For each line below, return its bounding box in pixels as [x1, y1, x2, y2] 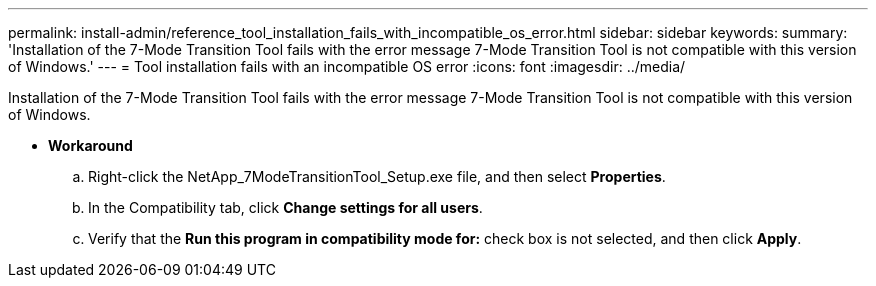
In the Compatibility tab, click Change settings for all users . [88, 199, 483, 216]
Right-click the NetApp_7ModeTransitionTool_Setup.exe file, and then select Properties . [88, 168, 666, 185]
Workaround [48, 137, 133, 154]
